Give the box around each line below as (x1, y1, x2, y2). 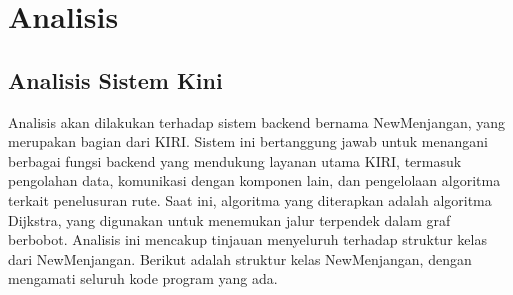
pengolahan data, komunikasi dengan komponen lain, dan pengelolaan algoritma (8, 170, 501, 191)
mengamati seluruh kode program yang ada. (8, 268, 278, 289)
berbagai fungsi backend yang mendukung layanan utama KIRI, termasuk (8, 150, 462, 171)
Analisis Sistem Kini (8, 64, 223, 95)
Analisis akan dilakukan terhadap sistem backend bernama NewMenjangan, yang (8, 111, 506, 132)
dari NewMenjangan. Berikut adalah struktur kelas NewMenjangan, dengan (8, 248, 472, 269)
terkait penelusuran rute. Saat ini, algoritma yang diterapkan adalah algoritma (8, 189, 492, 210)
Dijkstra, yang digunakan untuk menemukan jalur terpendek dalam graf (8, 209, 451, 230)
